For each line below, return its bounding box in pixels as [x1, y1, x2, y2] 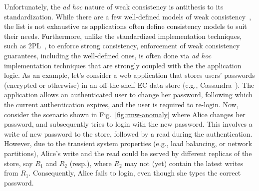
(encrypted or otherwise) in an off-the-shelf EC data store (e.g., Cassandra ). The [4, 79, 255, 90]
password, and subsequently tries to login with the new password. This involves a [4, 119, 253, 129]
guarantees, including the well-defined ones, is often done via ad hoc [4, 50, 212, 60]
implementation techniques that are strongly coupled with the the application [4, 60, 242, 70]
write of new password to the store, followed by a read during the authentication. [4, 128, 253, 139]
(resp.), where [69, 158, 112, 168]
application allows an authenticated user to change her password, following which [4, 89, 253, 100]
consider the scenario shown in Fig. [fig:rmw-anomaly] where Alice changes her [4, 109, 246, 119]
